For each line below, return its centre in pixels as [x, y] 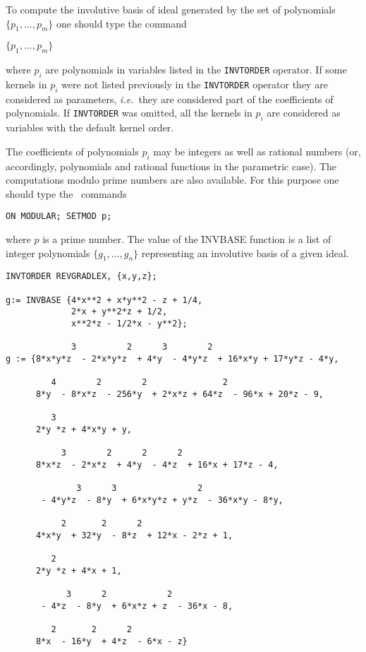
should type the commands [66, 193]
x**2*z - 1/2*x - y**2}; [129, 324]
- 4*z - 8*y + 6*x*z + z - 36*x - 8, [137, 606]
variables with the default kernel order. [90, 128]
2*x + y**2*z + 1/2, [120, 312]
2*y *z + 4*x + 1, [79, 570]
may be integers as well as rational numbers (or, [257, 151]
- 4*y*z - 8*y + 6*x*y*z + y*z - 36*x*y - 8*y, [162, 500]
